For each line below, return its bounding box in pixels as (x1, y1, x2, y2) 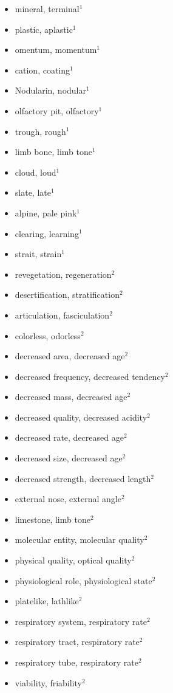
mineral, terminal (15, 2, 80, 15)
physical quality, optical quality (15, 554, 132, 567)
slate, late (15, 186, 51, 199)
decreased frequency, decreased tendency (15, 370, 165, 382)
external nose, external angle (15, 492, 121, 505)
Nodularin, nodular (15, 84, 86, 97)
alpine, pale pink (15, 206, 77, 219)
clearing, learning (15, 227, 79, 240)
